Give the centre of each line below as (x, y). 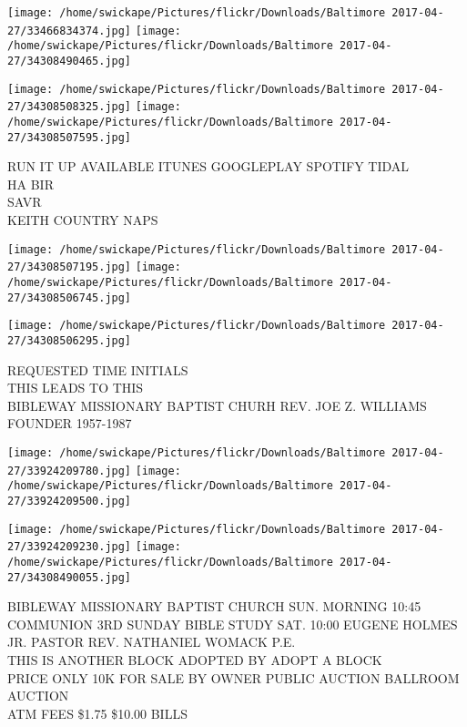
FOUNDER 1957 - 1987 (70, 423)
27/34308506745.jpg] (70, 297)
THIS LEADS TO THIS (76, 388)
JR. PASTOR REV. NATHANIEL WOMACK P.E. (152, 642)
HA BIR (30, 184)
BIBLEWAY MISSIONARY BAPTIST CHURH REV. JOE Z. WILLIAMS (217, 405)
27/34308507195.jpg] (70, 267)
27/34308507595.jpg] (70, 137)
